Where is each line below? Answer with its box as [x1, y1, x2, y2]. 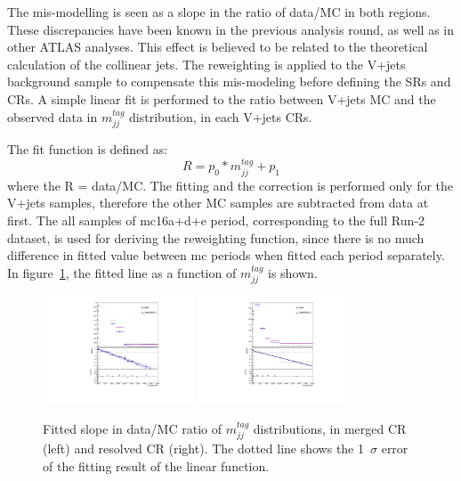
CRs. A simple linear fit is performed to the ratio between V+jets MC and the [7, 89, 436, 108]
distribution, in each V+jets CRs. [129, 107, 312, 126]
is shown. [268, 263, 318, 281]
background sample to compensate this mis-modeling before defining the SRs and [7, 72, 451, 91]
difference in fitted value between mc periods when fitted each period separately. [7, 246, 445, 265]
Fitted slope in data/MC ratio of [43, 419, 222, 437]
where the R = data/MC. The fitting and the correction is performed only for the [7, 175, 454, 194]
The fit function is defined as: [7, 139, 168, 158]
